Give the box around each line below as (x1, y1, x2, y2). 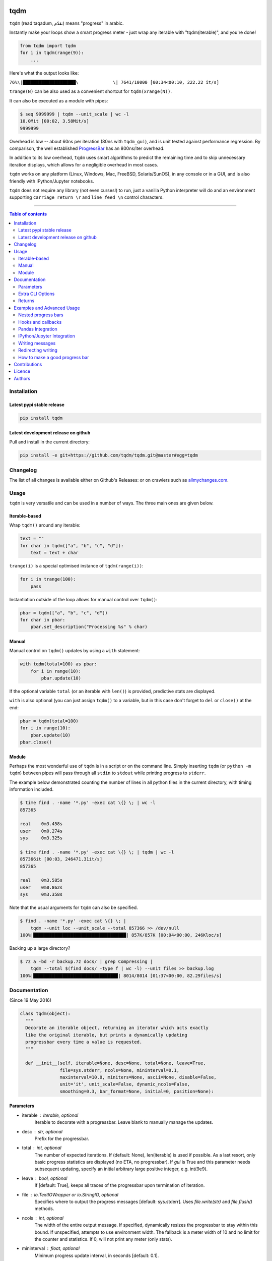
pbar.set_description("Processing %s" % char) (30, 624, 148, 630)
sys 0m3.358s (20, 892, 63, 897)
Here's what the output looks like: (9, 70, 79, 76)
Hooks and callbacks (18, 319, 62, 325)
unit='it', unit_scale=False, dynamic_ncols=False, (59, 1081, 190, 1087)
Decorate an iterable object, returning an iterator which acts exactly (25, 1025, 209, 1031)
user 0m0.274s (20, 828, 63, 834)
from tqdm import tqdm (20, 43, 76, 48)
